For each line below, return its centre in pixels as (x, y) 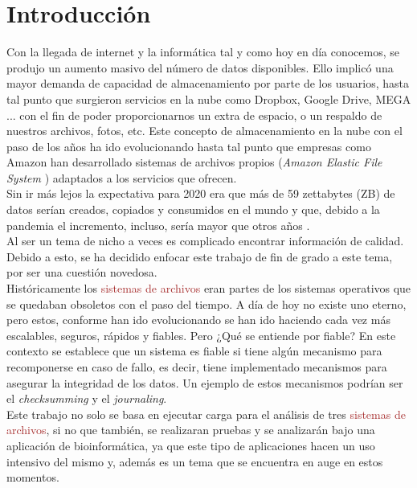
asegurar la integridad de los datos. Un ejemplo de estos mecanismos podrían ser (205, 382)
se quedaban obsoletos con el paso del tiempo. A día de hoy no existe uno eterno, (206, 303)
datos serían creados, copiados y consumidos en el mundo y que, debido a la (193, 209)
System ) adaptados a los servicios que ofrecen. (122, 177)
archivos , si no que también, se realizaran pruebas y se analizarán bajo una (191, 430)
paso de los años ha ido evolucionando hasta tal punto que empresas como (189, 146)
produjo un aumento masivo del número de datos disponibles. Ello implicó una (200, 67)
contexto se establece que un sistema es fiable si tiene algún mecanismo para (194, 351)
